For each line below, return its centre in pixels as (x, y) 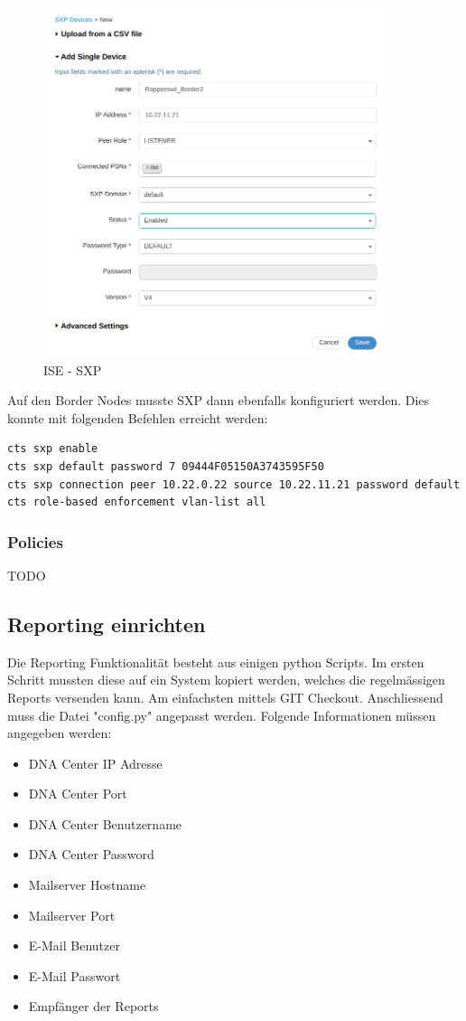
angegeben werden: (60, 733)
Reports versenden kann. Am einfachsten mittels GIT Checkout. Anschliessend (225, 697)
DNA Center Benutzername (105, 823)
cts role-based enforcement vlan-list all (137, 502)
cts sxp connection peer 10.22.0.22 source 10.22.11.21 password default (234, 484)
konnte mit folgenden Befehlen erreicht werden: (138, 417)
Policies (35, 541)
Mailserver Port (72, 915)
